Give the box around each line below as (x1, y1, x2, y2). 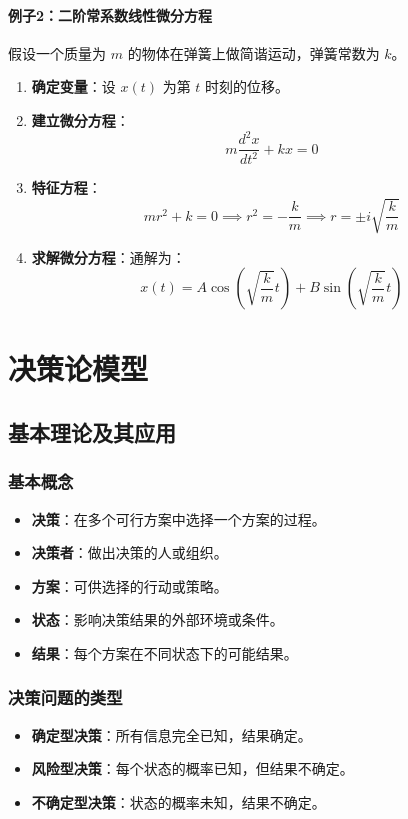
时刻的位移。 (205, 76, 290, 97)
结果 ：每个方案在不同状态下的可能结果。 (31, 642, 298, 663)
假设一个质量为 (8, 42, 106, 63)
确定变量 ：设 (31, 76, 116, 97)
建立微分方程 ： (31, 109, 130, 130)
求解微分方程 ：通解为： (31, 246, 186, 267)
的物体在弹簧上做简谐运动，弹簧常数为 (127, 42, 380, 63)
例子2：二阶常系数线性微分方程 (8, 4, 213, 25)
